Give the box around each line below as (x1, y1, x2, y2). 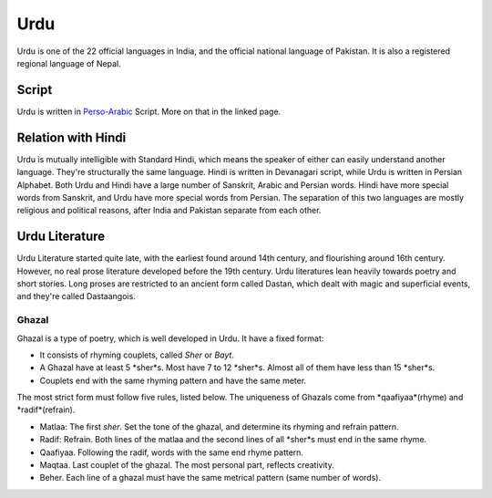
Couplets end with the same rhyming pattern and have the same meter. (39, 375, 307, 386)
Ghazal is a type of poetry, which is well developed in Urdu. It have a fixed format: (16, 333, 324, 344)
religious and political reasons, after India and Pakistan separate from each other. (16, 205, 322, 216)
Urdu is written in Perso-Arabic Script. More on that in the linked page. (16, 106, 282, 117)
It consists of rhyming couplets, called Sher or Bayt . (39, 349, 234, 360)
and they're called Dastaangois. (16, 291, 136, 302)
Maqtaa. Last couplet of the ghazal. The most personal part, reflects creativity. (39, 460, 334, 471)
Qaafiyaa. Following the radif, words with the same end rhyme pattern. (39, 447, 304, 458)
